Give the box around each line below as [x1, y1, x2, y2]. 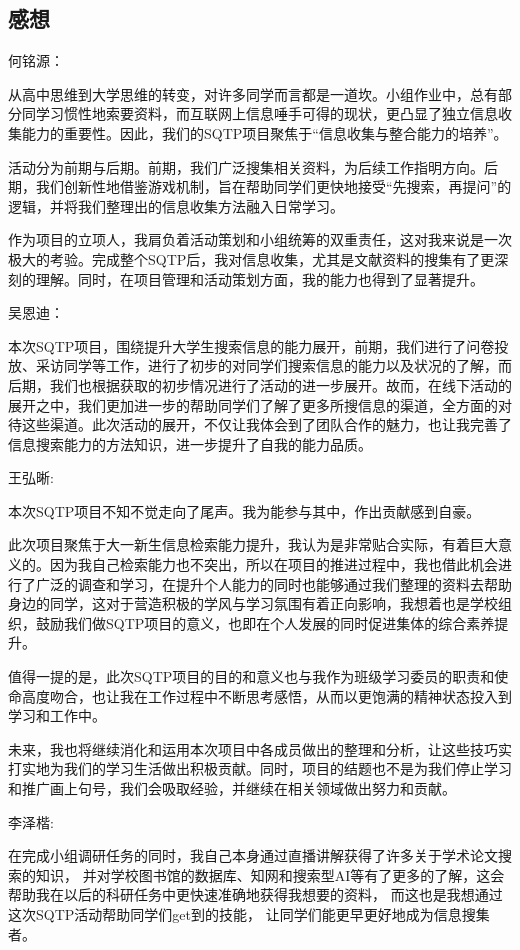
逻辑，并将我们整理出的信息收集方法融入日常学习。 [8, 195, 344, 216]
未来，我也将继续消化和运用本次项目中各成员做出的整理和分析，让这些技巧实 [8, 738, 512, 759]
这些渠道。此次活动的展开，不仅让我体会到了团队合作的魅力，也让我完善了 [21, 414, 512, 435]
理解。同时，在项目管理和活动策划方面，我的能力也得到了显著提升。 [35, 268, 484, 289]
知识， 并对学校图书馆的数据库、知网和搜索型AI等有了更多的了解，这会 [35, 864, 505, 885]
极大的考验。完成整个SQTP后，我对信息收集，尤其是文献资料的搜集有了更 [8, 248, 495, 269]
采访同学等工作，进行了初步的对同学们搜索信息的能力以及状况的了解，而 [35, 355, 512, 376]
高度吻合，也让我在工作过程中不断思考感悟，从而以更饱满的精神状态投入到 [21, 685, 512, 706]
